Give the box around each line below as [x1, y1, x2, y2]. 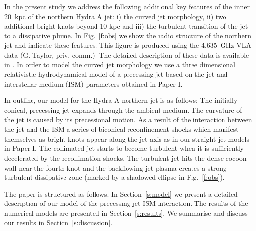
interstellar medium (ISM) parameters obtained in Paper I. [4, 78, 183, 88]
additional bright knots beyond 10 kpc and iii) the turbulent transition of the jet [4, 21, 248, 31]
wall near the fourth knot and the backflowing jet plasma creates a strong [4, 162, 227, 173]
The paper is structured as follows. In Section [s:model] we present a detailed [4, 188, 238, 199]
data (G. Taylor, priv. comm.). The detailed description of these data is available [4, 49, 249, 59]
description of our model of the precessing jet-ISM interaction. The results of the [4, 198, 248, 208]
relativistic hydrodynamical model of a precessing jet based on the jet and [4, 69, 228, 79]
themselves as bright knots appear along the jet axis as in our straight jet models [4, 133, 249, 144]
